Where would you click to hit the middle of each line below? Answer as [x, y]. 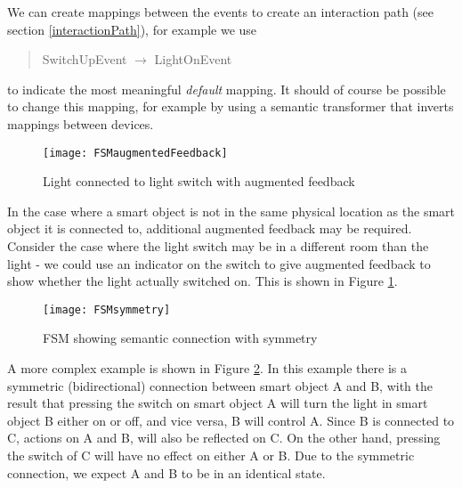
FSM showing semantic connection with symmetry [180, 338]
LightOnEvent [193, 59]
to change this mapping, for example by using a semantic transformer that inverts [231, 106]
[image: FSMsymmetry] [107, 309]
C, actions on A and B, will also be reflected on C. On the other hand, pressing [224, 438]
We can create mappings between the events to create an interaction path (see [220, 12]
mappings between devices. [81, 123]
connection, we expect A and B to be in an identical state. [166, 472]
